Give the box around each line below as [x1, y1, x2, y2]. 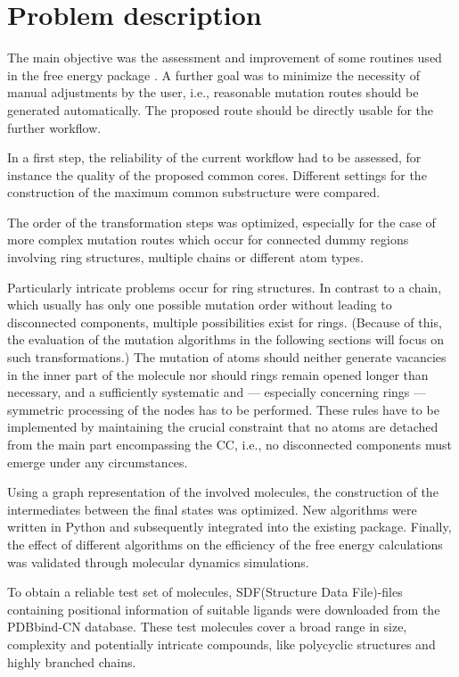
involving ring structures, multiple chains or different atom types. [7, 248, 364, 267]
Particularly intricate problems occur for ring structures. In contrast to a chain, [7, 277, 442, 296]
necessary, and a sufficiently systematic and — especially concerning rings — [7, 383, 427, 401]
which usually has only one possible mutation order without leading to [7, 295, 392, 314]
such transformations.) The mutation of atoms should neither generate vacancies [7, 348, 447, 367]
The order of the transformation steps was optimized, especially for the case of [7, 212, 436, 231]
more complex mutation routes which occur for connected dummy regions [7, 230, 409, 249]
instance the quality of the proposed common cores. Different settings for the [7, 165, 427, 184]
